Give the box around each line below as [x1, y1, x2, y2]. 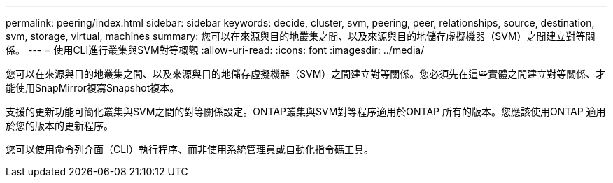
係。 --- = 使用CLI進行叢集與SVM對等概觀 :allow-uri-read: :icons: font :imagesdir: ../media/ [6, 44, 425, 56]
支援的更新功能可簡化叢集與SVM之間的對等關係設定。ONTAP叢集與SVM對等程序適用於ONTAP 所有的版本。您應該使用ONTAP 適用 [6, 105, 606, 117]
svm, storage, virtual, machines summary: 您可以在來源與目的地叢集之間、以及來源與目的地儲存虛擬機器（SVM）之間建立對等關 [6, 30, 596, 42]
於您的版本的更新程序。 [6, 119, 113, 131]
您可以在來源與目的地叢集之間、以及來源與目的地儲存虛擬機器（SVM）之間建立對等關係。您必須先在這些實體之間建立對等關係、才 [6, 68, 606, 80]
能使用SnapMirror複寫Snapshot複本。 [6, 82, 180, 94]
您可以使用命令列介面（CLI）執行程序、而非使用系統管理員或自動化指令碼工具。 [6, 143, 374, 155]
